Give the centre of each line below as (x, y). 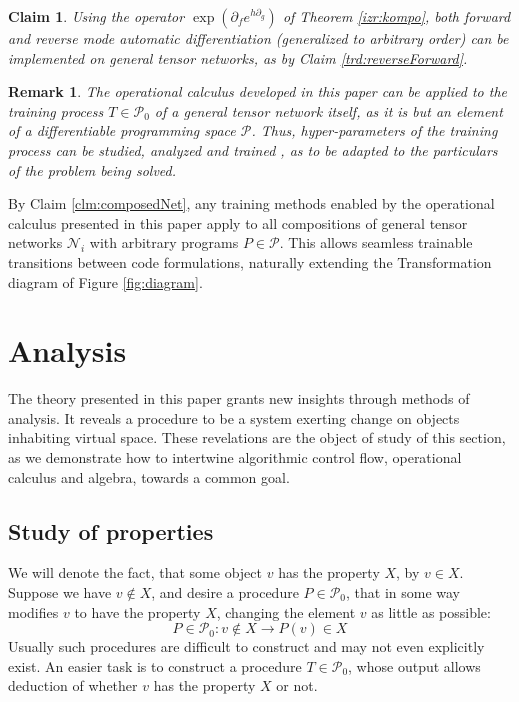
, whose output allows (414, 665)
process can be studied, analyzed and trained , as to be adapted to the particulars (253, 149)
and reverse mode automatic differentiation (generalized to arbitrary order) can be (258, 38)
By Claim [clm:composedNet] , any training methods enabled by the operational (251, 203)
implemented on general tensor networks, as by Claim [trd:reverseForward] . (238, 57)
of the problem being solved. (92, 169)
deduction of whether (73, 685)
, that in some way (403, 592)
